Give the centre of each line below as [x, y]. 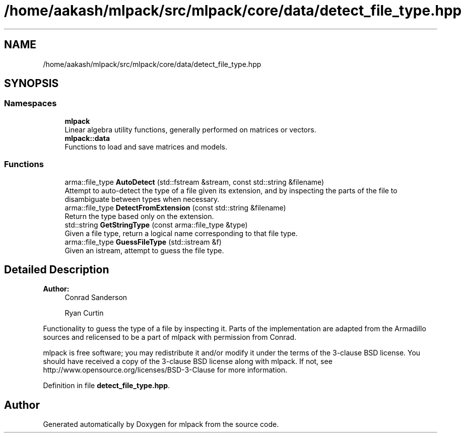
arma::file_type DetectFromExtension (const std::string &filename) [175, 207]
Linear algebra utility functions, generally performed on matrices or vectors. [190, 129]
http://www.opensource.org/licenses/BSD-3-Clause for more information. [165, 370]
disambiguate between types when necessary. [142, 199]
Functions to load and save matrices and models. [146, 147]
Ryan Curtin [84, 313]
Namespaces [30, 103]
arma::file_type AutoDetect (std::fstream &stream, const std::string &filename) [194, 182]
